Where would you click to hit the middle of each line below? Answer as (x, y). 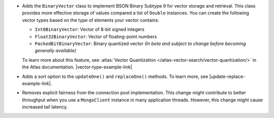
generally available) (56, 51)
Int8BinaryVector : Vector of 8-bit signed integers (90, 29)
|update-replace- (227, 76)
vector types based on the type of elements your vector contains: (91, 20)
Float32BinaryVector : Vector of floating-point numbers (96, 36)
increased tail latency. (45, 107)
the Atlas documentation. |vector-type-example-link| (77, 67)
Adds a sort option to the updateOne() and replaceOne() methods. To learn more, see (115, 76)
